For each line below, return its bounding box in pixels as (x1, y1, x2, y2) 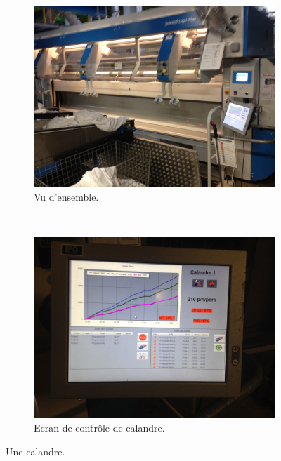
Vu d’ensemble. (34, 189, 99, 203)
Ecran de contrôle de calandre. (34, 420, 165, 435)
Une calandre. (6, 443, 65, 458)
